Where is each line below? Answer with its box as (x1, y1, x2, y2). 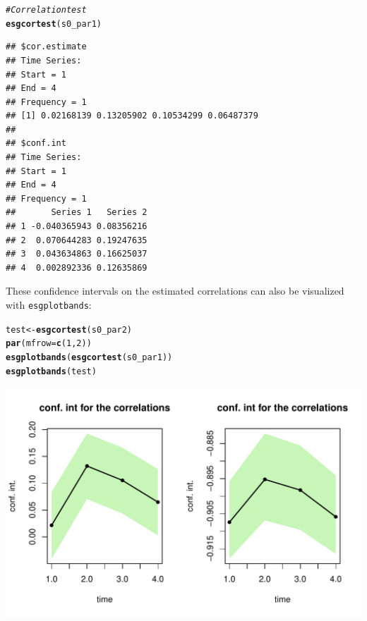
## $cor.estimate (6, 42, 87, 52)
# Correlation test (6, 5, 87, 15)
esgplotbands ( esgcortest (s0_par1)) (6, 352, 173, 362)
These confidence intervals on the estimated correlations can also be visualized (6, 283, 344, 298)
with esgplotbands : (6, 297, 92, 312)
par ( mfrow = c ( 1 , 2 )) (6, 338, 92, 349)
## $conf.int (6, 138, 66, 149)
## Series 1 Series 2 (6, 207, 148, 218)
